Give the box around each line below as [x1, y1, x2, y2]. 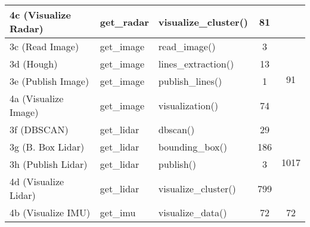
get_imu [100, 205, 136, 219]
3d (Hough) [10, 57, 58, 70]
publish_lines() [158, 74, 222, 88]
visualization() [158, 98, 218, 112]
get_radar [100, 14, 149, 29]
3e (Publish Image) [10, 74, 89, 88]
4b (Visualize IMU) [10, 205, 91, 219]
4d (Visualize [10, 174, 64, 188]
